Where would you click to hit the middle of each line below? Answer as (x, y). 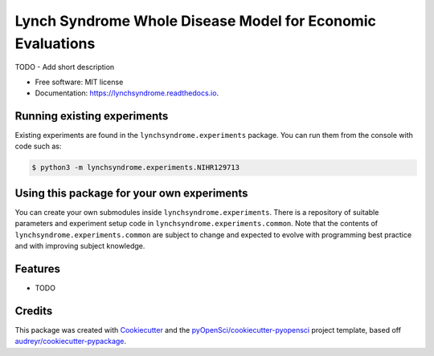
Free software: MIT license (79, 82)
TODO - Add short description (65, 67)
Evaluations (55, 43)
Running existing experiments (92, 116)
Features (37, 269)
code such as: (38, 146)
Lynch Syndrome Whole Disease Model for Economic (196, 21)
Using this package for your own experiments (131, 193)
